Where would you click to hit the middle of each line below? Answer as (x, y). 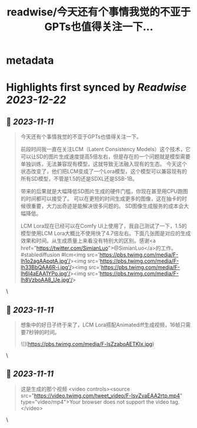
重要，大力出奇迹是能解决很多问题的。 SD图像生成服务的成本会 (107, 206)
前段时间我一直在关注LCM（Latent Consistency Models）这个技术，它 (106, 149)
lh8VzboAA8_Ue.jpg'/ (46, 280)
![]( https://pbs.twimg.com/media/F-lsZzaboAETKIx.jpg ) (87, 344)
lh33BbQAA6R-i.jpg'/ (46, 267)
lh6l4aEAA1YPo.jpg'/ (45, 274)
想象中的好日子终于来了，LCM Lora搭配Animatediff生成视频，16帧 (100, 325)
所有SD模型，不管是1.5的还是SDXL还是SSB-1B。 (79, 179)
